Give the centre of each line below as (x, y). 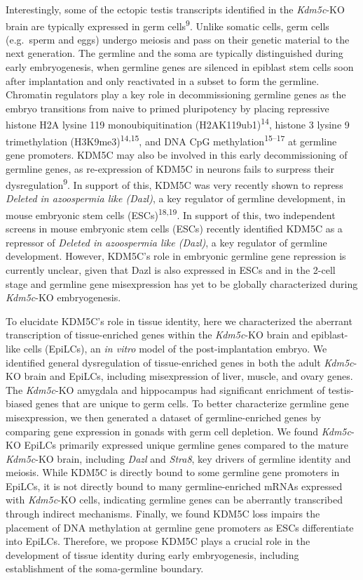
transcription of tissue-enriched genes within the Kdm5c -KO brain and (157, 335)
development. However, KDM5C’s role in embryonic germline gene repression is (176, 256)
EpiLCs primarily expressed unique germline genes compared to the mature (186, 445)
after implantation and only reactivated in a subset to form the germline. (163, 80)
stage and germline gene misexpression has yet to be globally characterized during (182, 283)
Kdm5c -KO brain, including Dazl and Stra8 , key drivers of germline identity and (178, 458)
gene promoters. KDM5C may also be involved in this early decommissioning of (177, 154)
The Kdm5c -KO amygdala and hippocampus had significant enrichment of (165, 389)
